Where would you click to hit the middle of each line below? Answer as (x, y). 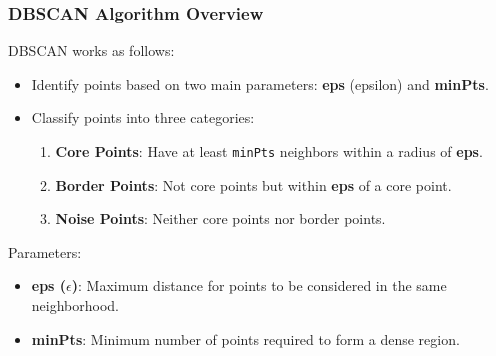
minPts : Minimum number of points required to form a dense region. (245, 338)
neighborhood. (75, 305)
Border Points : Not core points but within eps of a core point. (253, 184)
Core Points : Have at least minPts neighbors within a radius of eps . (269, 151)
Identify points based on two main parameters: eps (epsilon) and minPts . (260, 83)
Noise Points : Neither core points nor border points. (220, 218)
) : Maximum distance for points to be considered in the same (259, 285)
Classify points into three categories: (143, 117)
